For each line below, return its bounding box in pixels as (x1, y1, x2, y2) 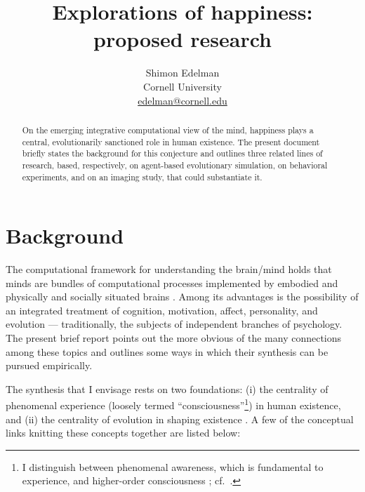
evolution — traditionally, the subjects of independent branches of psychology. (6, 317, 343, 331)
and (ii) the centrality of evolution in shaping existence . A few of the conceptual (6, 411, 354, 426)
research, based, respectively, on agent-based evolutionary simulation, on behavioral (22, 159, 328, 171)
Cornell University (143, 79, 222, 93)
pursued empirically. (6, 358, 93, 373)
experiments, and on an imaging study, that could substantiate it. (22, 171, 263, 182)
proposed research (93, 25, 272, 53)
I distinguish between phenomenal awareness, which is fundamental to (22, 459, 324, 474)
